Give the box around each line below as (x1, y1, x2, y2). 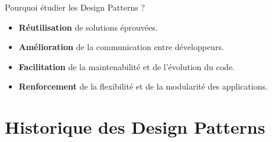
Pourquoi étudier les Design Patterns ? (5, 1, 145, 13)
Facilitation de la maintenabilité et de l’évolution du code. (18, 60, 235, 72)
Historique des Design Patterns (5, 115, 265, 139)
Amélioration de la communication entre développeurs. (18, 41, 224, 53)
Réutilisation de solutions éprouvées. (18, 21, 158, 33)
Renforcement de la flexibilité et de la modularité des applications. (18, 80, 268, 93)
